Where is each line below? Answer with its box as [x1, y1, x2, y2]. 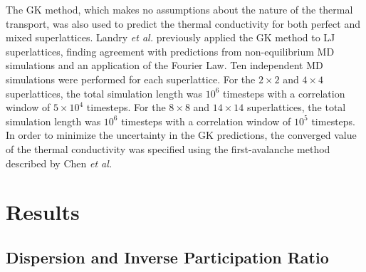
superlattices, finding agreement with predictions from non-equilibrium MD [6, 43, 335, 58]
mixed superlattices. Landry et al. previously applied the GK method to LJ [6, 30, 335, 45]
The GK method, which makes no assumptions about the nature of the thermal [6, 2, 353, 16]
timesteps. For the [86, 100, 166, 115]
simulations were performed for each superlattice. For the [6, 71, 256, 86]
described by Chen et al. [6, 155, 113, 170]
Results [6, 197, 80, 226]
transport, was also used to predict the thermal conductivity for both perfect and [6, 16, 360, 31]
